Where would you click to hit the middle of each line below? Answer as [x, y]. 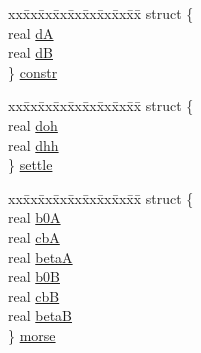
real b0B [34, 276]
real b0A [34, 217]
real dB [30, 52]
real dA [31, 32]
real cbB [34, 295]
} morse [32, 334]
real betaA [40, 256]
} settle [30, 164]
